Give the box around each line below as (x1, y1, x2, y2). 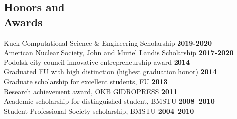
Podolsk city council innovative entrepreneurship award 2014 (4, 57, 190, 67)
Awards (4, 14, 43, 29)
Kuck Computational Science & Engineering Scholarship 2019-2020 (4, 37, 212, 48)
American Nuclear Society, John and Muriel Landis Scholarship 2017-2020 (4, 47, 234, 58)
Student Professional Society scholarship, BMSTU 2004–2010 (4, 105, 194, 116)
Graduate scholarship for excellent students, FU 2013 (4, 76, 168, 86)
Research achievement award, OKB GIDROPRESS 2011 (4, 86, 178, 96)
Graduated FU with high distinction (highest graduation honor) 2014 (4, 66, 217, 77)
